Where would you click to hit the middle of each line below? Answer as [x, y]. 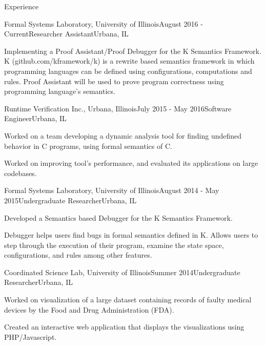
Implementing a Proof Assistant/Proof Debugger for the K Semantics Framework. [133, 51]
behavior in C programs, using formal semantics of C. [88, 146]
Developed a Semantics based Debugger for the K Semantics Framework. [118, 217]
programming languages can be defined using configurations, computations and [128, 71]
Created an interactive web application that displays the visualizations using [124, 327]
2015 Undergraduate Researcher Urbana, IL [70, 200]
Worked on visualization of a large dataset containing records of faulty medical [128, 300]
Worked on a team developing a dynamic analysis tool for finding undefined [123, 135]
